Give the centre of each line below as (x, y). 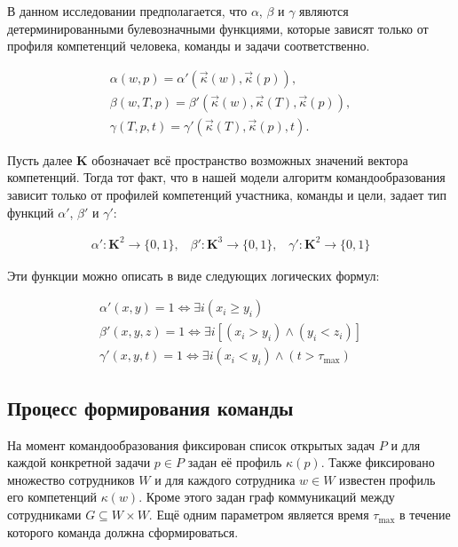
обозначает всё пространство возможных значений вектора (250, 159)
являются (324, 11)
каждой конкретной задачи (79, 462)
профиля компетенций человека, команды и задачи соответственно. (189, 46)
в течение (425, 515)
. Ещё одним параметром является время (259, 515)
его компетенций (52, 497)
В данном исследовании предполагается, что (127, 11)
